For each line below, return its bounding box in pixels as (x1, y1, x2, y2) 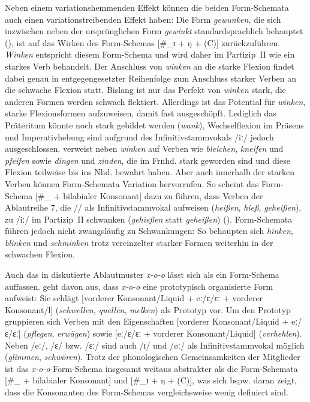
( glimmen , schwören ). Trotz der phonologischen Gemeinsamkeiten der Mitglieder (5, 350, 300, 363)
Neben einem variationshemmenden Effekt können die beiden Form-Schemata (5, 1, 289, 13)
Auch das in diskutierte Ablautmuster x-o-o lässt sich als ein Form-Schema (5, 268, 279, 281)
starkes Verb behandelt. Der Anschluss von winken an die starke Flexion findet (5, 59, 294, 72)
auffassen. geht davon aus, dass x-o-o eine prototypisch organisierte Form (5, 280, 273, 292)
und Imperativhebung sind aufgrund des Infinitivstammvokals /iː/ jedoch (5, 130, 274, 143)
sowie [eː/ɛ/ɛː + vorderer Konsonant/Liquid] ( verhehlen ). (92, 327, 302, 340)
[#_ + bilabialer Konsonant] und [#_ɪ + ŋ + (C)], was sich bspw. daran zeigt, (5, 374, 297, 386)
